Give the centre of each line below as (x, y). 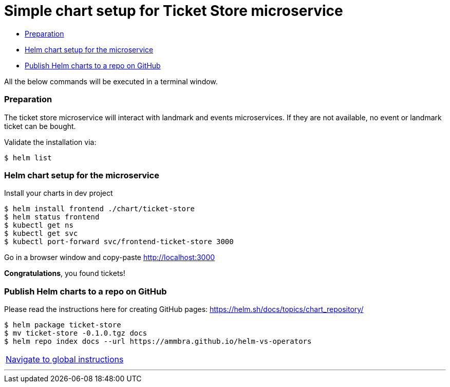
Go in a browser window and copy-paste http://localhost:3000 (110, 257)
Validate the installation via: (50, 142)
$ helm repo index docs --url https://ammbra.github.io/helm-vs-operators (158, 341)
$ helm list (28, 158)
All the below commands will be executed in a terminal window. (111, 81)
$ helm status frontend (52, 217)
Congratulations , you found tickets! (65, 273)
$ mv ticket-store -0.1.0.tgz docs (76, 333)
